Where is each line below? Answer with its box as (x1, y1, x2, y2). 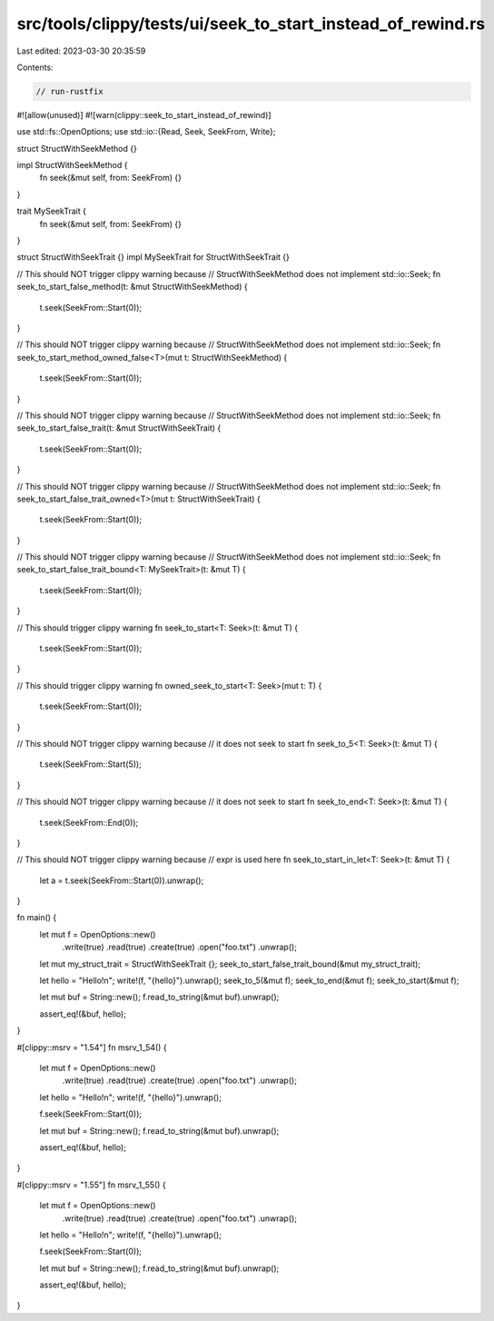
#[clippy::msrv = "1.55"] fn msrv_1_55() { (16, 1179, 167, 1190)
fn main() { (16, 912, 57, 923)
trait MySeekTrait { (16, 205, 86, 217)
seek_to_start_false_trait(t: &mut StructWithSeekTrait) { (16, 422, 222, 433)
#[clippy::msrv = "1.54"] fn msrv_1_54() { (16, 1041, 167, 1053)
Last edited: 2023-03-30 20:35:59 (16, 45, 146, 56)
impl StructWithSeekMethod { (16, 160, 128, 171)
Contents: (16, 62, 54, 73)
